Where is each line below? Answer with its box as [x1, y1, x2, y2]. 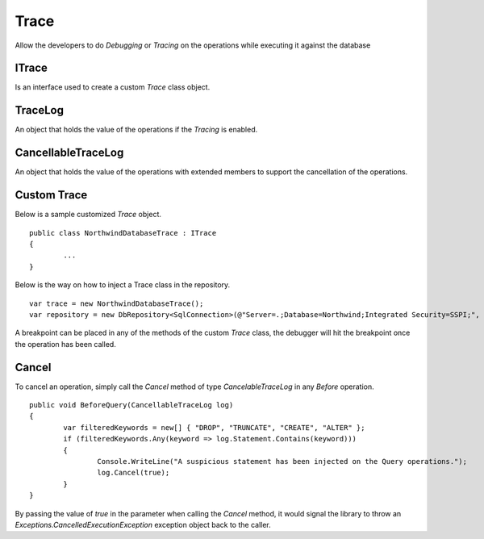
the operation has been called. [15, 339, 116, 349]
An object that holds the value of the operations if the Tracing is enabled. [15, 125, 258, 135]
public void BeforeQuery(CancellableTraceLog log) [29, 400, 234, 409]
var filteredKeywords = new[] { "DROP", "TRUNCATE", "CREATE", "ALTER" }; [63, 423, 365, 432]
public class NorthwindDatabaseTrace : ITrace [29, 228, 217, 237]
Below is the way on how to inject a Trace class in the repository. [15, 280, 231, 290]
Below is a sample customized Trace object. [15, 210, 161, 219]
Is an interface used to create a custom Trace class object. [15, 82, 211, 92]
